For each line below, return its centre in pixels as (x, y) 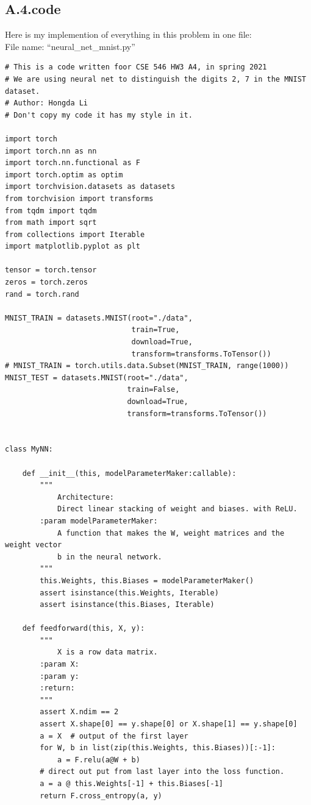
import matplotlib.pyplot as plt (73, 246)
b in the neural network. (109, 557)
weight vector (34, 545)
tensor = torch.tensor (51, 270)
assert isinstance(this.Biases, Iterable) (127, 605)
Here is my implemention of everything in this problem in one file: (128, 34)
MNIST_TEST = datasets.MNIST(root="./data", (97, 378)
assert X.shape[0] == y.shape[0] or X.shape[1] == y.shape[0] (169, 724)
